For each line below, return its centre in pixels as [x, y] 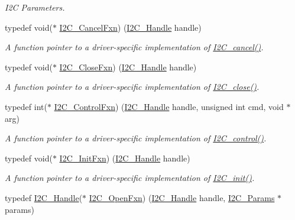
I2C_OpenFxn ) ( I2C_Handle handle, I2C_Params [182, 197]
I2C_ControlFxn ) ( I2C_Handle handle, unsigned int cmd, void [169, 106]
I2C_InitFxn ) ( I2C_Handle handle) [125, 158]
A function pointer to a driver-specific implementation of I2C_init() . [130, 178]
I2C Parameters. [35, 7]
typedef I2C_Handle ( [44, 197]
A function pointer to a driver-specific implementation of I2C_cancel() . [134, 47]
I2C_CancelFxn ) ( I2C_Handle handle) [130, 27]
